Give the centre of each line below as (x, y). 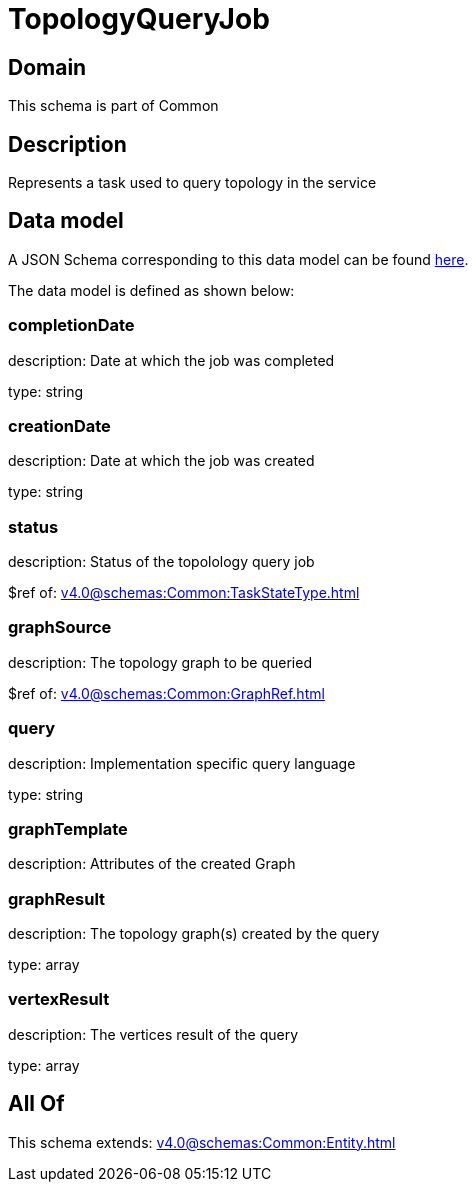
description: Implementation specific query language (182, 763)
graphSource (60, 627)
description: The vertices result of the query (153, 1034)
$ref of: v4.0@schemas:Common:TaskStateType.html (184, 593)
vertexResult (59, 999)
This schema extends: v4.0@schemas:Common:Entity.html (202, 1142)
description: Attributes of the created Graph (152, 864)
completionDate (71, 325)
